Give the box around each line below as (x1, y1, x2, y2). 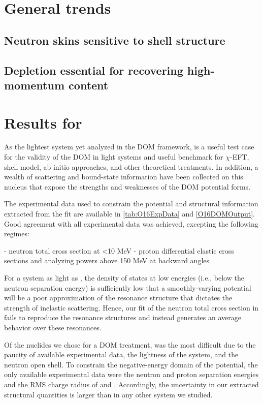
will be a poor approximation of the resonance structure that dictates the (4, 292, 233, 303)
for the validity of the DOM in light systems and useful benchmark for (4, 151, 223, 162)
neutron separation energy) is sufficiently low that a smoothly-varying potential (4, 282, 251, 293)
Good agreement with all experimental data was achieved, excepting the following (4, 218, 258, 229)
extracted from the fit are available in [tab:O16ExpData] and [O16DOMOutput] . (4, 208, 255, 219)
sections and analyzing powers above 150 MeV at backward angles (4, 255, 210, 266)
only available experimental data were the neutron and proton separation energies (4, 369, 258, 380)
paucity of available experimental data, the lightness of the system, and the (4, 349, 239, 360)
